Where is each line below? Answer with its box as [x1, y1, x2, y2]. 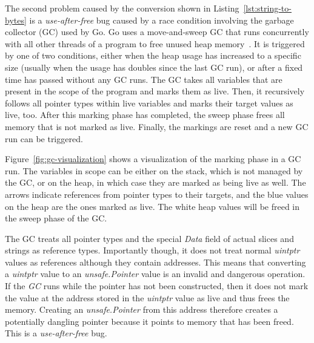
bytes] [5, 13, 27, 26]
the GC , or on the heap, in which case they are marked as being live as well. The [5, 176, 306, 189]
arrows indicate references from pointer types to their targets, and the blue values [5, 188, 309, 200]
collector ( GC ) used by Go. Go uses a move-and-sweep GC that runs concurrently [5, 25, 309, 38]
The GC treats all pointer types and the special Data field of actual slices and [5, 232, 294, 244]
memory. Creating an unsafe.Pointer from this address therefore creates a [5, 303, 278, 316]
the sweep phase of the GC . [5, 212, 107, 224]
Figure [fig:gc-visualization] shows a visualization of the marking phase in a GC [5, 152, 301, 165]
